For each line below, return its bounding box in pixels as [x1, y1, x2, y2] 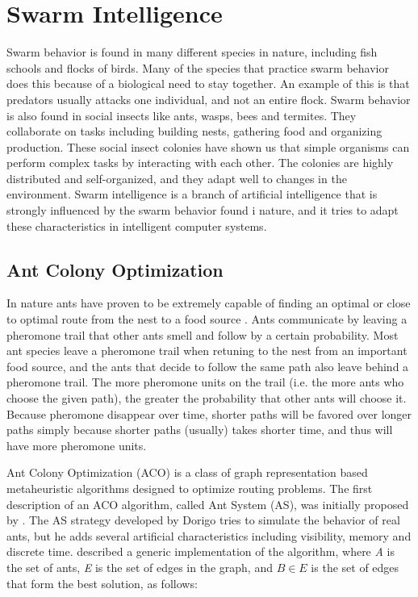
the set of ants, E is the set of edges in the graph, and [6, 558, 273, 575]
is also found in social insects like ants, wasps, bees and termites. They [6, 106, 357, 123]
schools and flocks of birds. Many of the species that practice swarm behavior [6, 59, 389, 76]
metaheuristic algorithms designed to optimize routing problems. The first [6, 479, 373, 496]
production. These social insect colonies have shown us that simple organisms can [6, 138, 410, 155]
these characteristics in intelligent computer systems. [6, 217, 267, 234]
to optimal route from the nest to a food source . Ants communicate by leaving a [6, 311, 408, 328]
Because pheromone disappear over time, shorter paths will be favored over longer [6, 405, 412, 422]
